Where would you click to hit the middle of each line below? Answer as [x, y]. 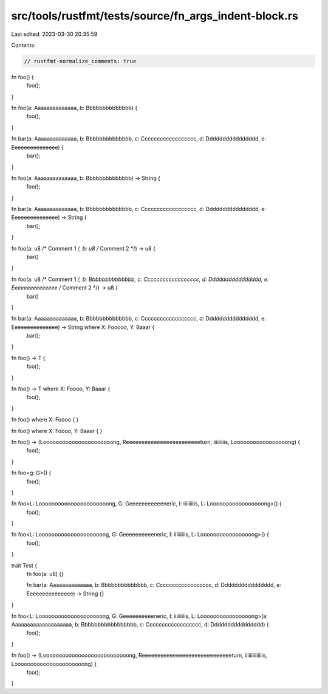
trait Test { [24, 565]
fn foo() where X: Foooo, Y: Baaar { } [57, 431]
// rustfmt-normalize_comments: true [80, 61]
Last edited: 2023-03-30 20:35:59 [54, 34]
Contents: [23, 45]
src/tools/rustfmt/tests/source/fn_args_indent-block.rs [155, 16]
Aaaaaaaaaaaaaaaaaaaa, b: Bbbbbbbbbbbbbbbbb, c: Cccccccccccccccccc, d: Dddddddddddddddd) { [140, 624]
